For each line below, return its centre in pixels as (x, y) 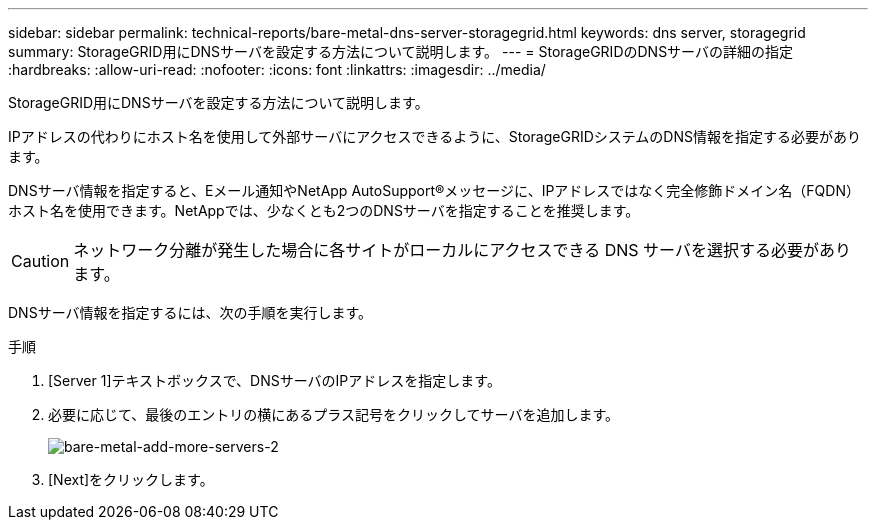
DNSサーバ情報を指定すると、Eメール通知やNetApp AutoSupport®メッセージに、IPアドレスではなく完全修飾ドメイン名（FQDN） (434, 190)
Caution (40, 261)
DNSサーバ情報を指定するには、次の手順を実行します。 (190, 312)
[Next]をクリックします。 (131, 479)
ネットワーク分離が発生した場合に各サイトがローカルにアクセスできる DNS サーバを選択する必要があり (462, 250)
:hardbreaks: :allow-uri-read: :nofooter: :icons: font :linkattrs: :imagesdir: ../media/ (277, 69)
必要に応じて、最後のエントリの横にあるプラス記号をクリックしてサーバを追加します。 (334, 414)
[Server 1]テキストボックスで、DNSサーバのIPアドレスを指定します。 (274, 380)
